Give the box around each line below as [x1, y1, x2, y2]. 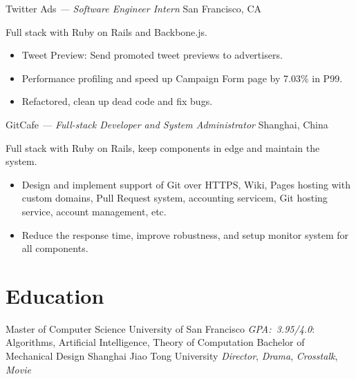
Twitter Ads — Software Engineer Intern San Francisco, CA [6, 1, 262, 15]
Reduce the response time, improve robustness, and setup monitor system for [21, 227, 349, 242]
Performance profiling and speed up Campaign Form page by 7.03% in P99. [21, 70, 343, 85]
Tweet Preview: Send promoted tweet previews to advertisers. [21, 48, 283, 62]
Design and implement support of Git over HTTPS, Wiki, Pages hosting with [21, 177, 350, 191]
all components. [21, 241, 88, 255]
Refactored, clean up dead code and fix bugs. [21, 94, 213, 108]
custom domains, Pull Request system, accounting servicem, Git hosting [21, 191, 328, 205]
